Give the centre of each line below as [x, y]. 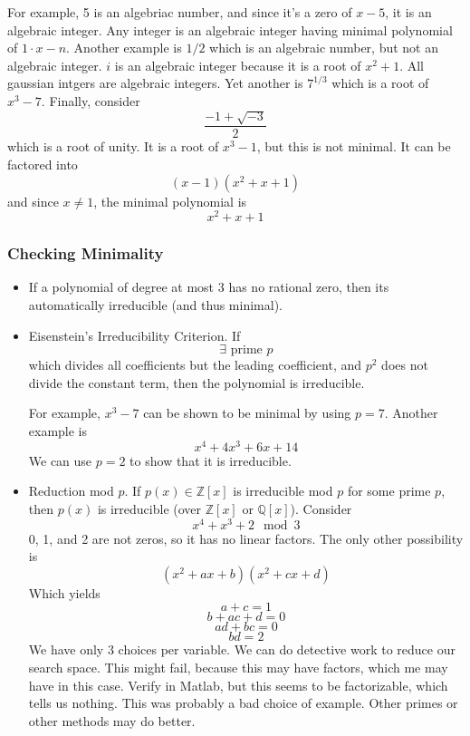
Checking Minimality [86, 253]
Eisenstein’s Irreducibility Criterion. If [134, 335]
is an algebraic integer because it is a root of [238, 65]
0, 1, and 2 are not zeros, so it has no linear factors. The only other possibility [246, 538]
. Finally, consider [91, 100]
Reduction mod [71, 491]
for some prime [389, 491]
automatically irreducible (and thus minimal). [155, 305]
